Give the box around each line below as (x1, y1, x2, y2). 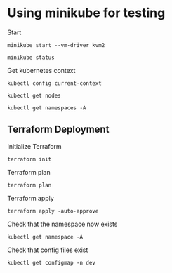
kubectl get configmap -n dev (7, 259, 96, 266)
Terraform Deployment (7, 124, 110, 135)
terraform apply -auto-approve (7, 207, 99, 215)
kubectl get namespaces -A (7, 104, 86, 112)
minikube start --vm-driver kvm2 (7, 41, 105, 48)
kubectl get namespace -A (7, 233, 83, 240)
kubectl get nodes (7, 92, 61, 99)
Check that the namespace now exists (7, 220, 118, 228)
